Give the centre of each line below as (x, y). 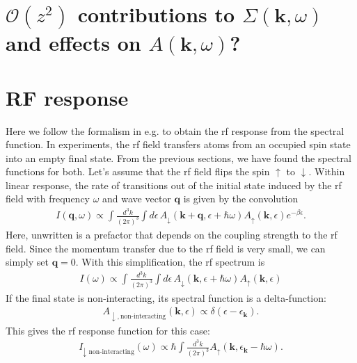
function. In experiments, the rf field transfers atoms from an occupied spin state (178, 144)
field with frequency (48, 199)
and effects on (73, 43)
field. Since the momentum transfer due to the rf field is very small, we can (166, 248)
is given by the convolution (241, 199)
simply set (27, 262)
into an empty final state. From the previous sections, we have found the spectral (178, 158)
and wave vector (137, 199)
